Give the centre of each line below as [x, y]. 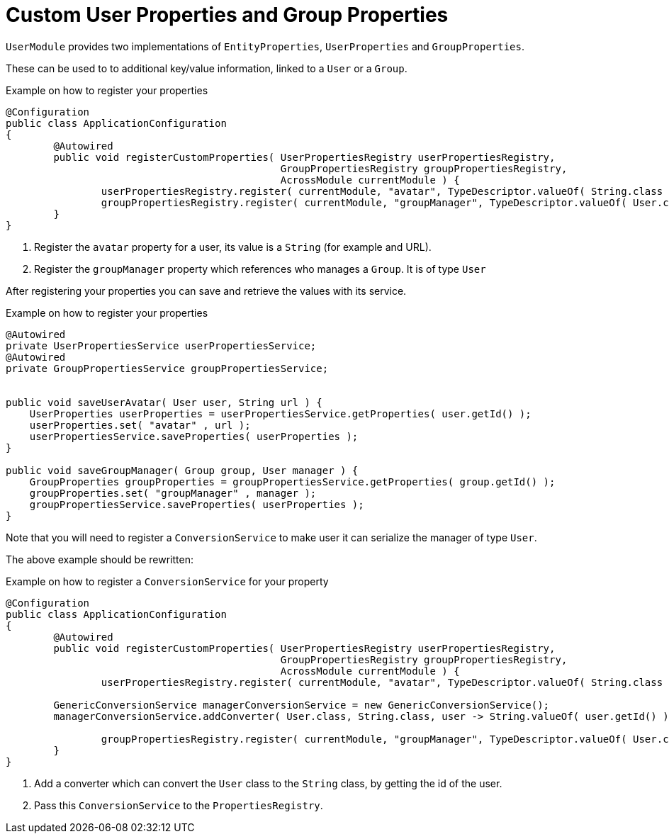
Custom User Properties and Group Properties [227, 15]
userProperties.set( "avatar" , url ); [140, 425]
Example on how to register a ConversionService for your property [167, 581]
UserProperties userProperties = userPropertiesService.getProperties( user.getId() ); [280, 413]
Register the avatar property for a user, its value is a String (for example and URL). [233, 247]
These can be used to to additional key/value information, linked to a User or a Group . [207, 68]
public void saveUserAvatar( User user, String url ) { [164, 402]
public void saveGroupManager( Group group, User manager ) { [182, 470]
